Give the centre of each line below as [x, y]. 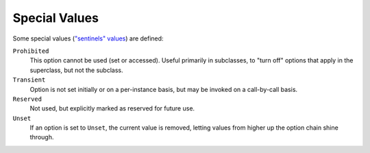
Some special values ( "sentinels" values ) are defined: [88, 38]
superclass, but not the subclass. [76, 70]
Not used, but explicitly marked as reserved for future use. [112, 108]
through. [42, 137]
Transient [29, 80]
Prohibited [31, 51]
